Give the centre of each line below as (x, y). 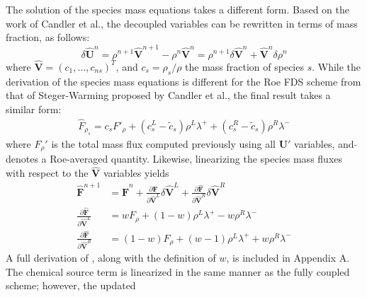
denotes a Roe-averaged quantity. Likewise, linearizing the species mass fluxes (174, 159)
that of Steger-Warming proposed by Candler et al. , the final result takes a (168, 95)
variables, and (324, 143)
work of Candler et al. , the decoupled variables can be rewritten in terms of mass (182, 23)
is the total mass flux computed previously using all (163, 143)
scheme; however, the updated (71, 285)
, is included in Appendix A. (288, 258)
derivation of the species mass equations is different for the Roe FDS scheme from (183, 81)
